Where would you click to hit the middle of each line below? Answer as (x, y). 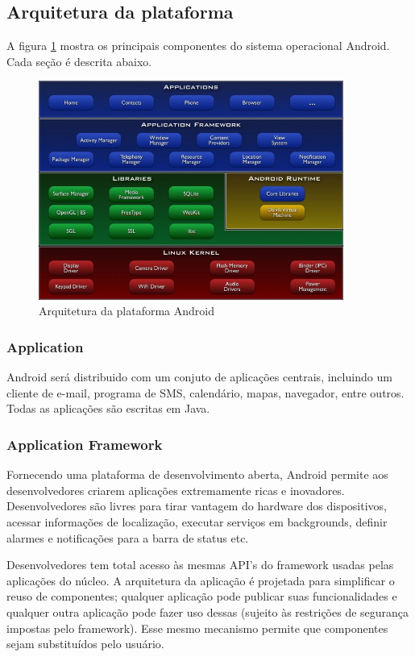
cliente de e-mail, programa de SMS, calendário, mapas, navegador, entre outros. (205, 392)
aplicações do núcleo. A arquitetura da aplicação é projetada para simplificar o (201, 580)
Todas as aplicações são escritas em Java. (108, 408)
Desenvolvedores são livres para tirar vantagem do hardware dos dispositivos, (197, 506)
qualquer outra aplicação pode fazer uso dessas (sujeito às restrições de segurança (208, 611)
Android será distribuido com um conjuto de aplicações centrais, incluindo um (199, 377)
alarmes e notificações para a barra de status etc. (128, 537)
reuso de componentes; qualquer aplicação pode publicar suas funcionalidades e (202, 596)
